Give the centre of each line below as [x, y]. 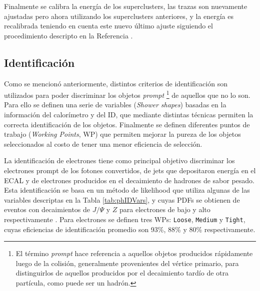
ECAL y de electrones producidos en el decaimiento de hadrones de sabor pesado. [129, 180]
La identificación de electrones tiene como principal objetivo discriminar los [119, 160]
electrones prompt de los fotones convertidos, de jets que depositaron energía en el [130, 170]
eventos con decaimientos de [47, 209]
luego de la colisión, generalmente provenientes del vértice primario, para [127, 263]
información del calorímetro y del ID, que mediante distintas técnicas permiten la [129, 115]
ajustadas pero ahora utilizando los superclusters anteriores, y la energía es [119, 16]
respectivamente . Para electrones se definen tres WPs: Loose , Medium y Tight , [125, 219]
